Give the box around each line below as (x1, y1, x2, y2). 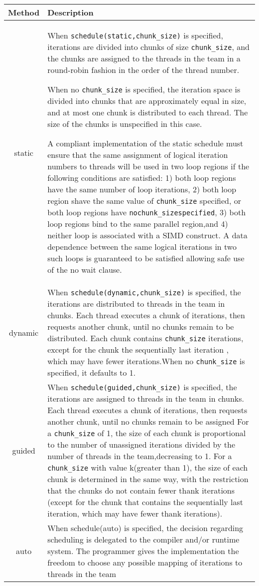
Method (8, 6, 40, 18)
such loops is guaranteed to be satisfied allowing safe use (47, 252, 245, 264)
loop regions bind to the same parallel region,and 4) (47, 218, 228, 229)
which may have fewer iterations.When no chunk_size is (47, 355, 245, 367)
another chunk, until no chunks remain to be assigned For (47, 416, 249, 427)
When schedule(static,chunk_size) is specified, (47, 29, 223, 41)
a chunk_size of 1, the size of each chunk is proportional (47, 427, 246, 439)
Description (47, 6, 94, 18)
